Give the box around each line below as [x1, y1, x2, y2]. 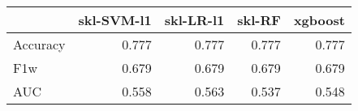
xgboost [293, 11, 345, 29]
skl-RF [237, 11, 281, 29]
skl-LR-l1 [164, 11, 225, 29]
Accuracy [13, 35, 66, 53]
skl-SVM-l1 [78, 11, 152, 29]
